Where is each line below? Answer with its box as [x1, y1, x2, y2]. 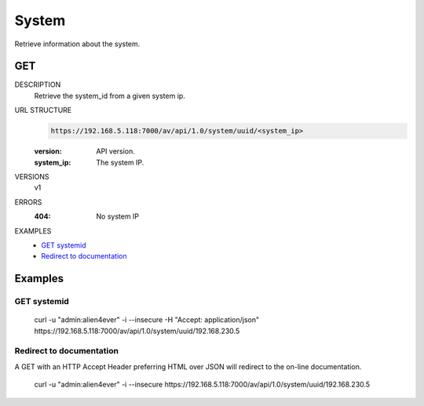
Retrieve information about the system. [14, 39, 141, 49]
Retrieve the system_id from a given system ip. [34, 91, 186, 100]
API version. [96, 147, 135, 156]
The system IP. [96, 158, 144, 167]
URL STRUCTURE [14, 106, 72, 115]
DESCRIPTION [14, 80, 61, 89]
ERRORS [14, 197, 42, 207]
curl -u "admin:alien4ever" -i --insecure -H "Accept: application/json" [34, 315, 260, 324]
